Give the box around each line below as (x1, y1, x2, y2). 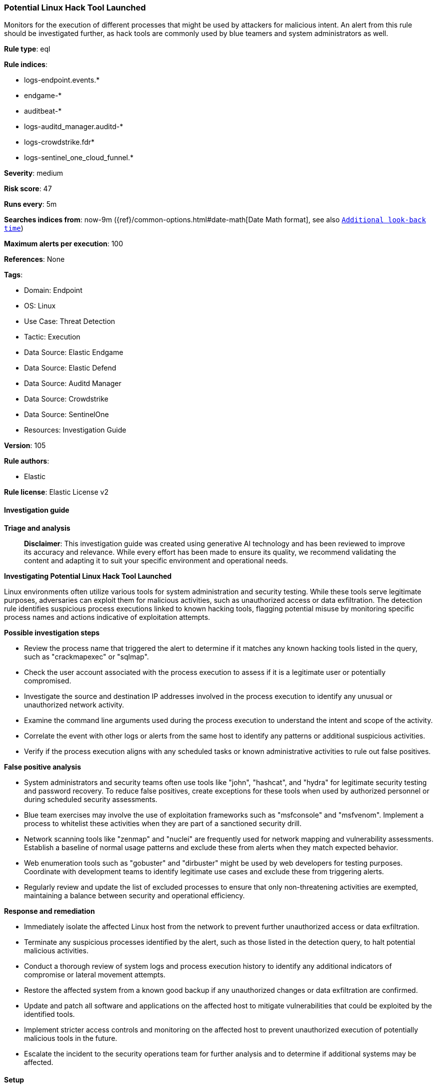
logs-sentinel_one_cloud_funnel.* (24, 153, 134, 162)
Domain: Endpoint (24, 286, 82, 295)
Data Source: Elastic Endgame (24, 348, 123, 357)
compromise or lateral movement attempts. (24, 970, 165, 979)
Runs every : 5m (4, 200, 57, 209)
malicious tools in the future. (24, 1033, 117, 1042)
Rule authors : (4, 457, 49, 466)
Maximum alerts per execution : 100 (4, 239, 123, 248)
